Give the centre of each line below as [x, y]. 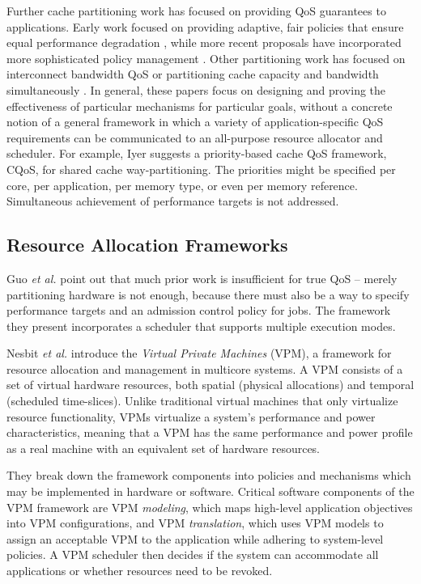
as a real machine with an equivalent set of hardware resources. [164, 448]
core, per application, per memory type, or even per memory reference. [182, 185]
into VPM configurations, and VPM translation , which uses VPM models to [195, 523]
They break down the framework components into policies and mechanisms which [209, 475]
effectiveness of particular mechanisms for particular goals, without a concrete [200, 106]
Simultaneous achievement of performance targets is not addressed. [173, 201]
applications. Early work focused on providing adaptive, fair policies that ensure [205, 26]
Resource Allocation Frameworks [147, 245]
